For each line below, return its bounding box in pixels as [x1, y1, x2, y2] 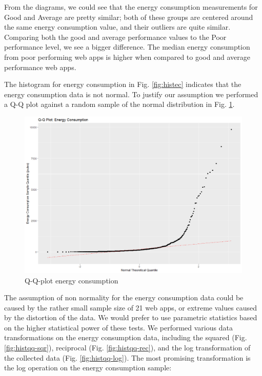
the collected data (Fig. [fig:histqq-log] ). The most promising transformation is [4, 352, 251, 363]
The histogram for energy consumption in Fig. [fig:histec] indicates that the [4, 79, 241, 90]
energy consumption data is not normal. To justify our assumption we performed [4, 89, 258, 99]
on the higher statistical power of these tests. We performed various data [4, 322, 233, 333]
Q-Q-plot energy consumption [25, 275, 118, 285]
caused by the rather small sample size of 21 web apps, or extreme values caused [4, 302, 257, 313]
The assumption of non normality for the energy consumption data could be [4, 292, 244, 303]
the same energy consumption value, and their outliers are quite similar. [4, 21, 231, 32]
